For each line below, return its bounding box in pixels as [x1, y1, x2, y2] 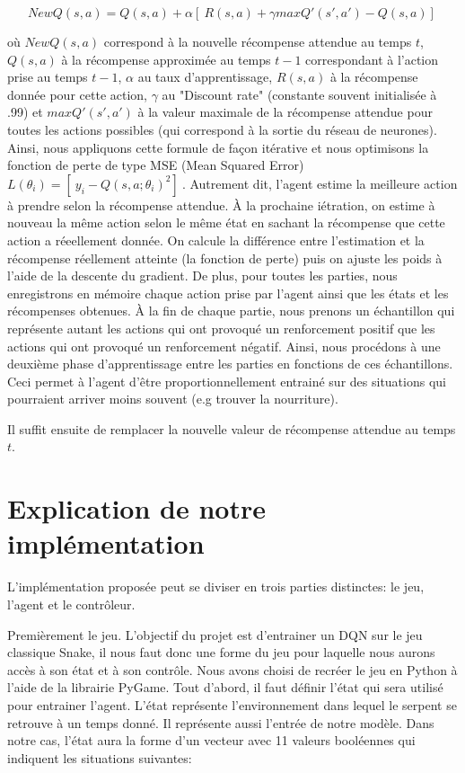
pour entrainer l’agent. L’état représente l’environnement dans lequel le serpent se [7, 695, 457, 714]
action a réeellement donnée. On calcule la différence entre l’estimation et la [7, 230, 425, 249]
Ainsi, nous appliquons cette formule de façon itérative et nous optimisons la [7, 138, 429, 156]
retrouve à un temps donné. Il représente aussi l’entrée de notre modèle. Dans [7, 713, 434, 732]
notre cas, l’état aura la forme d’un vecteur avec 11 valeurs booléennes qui [7, 731, 416, 750]
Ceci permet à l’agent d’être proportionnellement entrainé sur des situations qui [7, 371, 446, 390]
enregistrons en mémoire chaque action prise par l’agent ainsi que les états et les [7, 283, 449, 302]
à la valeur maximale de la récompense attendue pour [137, 102, 433, 121]
